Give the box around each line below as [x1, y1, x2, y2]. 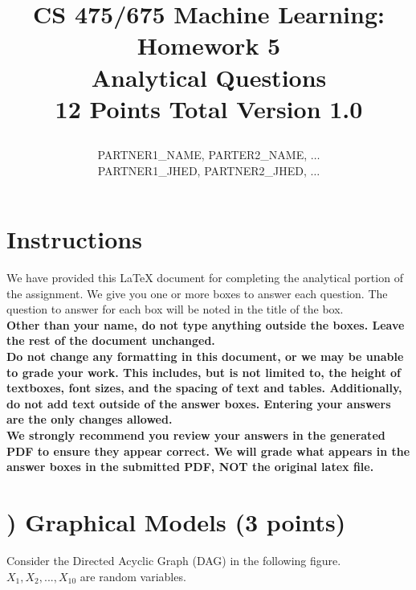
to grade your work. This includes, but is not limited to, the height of [6, 363, 401, 380]
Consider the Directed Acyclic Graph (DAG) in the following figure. [6, 551, 341, 568]
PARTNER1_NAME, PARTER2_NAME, [97, 145, 308, 162]
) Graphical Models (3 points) [6, 505, 346, 538]
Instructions [6, 223, 142, 256]
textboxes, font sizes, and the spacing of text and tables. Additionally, [6, 379, 402, 396]
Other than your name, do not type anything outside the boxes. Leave [6, 316, 405, 333]
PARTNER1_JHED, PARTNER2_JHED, [97, 162, 307, 178]
